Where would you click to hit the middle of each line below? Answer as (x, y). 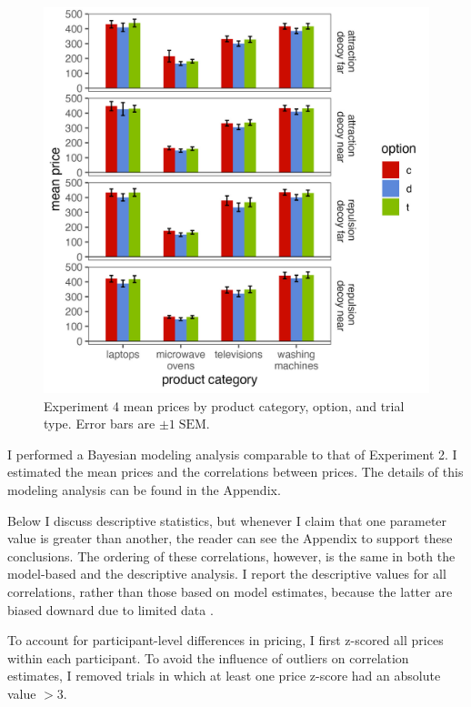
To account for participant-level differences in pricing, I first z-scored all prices (225, 640)
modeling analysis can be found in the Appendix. (144, 489)
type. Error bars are (100, 424)
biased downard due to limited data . (110, 609)
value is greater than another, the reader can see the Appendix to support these (230, 538)
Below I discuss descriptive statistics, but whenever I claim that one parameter (227, 520)
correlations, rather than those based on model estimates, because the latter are (230, 591)
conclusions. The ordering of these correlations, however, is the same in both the (231, 555)
